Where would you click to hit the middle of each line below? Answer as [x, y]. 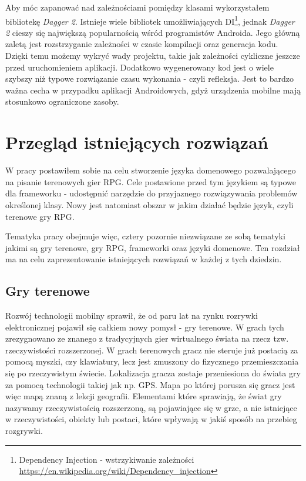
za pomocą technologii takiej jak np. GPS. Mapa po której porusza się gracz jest [150, 384]
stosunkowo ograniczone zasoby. [62, 101]
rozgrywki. [24, 431]
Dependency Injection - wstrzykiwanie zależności [107, 459]
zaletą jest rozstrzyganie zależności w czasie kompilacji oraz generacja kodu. [142, 44]
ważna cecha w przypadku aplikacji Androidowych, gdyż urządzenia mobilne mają [153, 90]
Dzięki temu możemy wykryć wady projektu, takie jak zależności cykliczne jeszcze [153, 56]
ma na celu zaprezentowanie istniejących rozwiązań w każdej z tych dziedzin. [144, 259]
